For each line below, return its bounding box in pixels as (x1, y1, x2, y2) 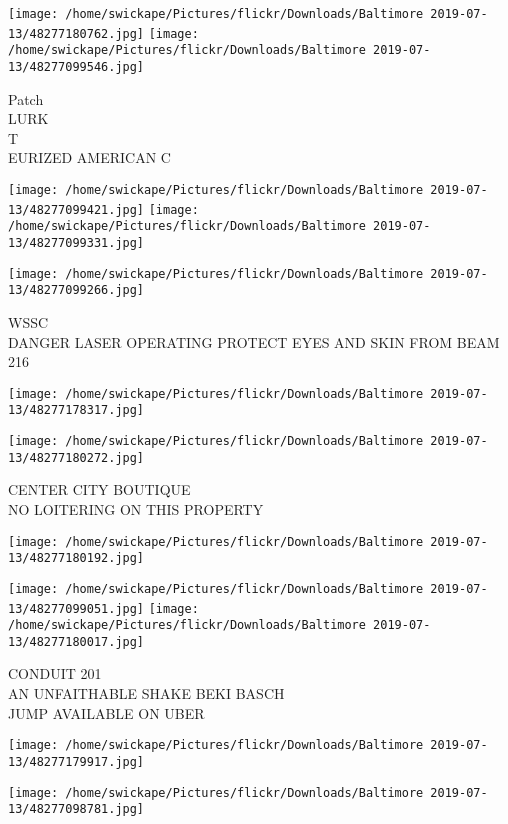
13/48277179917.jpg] (8, 754, 145, 769)
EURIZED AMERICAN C (8, 147, 171, 168)
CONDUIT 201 (8, 663, 102, 684)
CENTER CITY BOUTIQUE (8, 479, 191, 500)
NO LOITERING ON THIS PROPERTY (8, 498, 264, 519)
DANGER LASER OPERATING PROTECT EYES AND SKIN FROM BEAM (8, 331, 500, 352)
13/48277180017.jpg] (8, 634, 145, 649)
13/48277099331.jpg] (8, 235, 145, 250)
